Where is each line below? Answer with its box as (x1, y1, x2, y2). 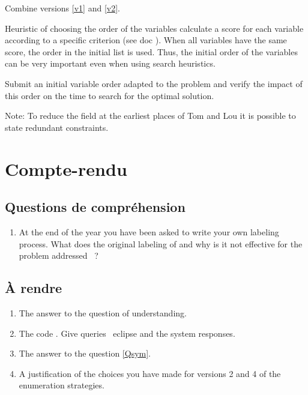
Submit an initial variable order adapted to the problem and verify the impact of (5, 77, 303, 89)
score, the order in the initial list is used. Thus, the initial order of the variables (5, 45, 298, 58)
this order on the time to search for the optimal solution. (5, 89, 214, 101)
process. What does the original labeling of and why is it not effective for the (19, 237, 303, 250)
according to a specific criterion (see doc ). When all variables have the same (5, 34, 287, 46)
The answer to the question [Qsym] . (19, 347, 151, 360)
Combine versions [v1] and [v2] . (5, 2, 120, 14)
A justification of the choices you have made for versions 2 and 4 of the (19, 367, 281, 379)
